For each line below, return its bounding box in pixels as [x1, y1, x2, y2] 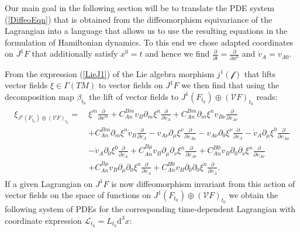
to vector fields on [98, 79, 163, 91]
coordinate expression [5, 214, 82, 226]
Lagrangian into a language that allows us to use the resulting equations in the [5, 25, 288, 37]
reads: [256, 90, 278, 102]
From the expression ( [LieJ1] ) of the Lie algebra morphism [5, 67, 215, 79]
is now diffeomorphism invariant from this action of [111, 177, 295, 189]
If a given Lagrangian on [5, 177, 93, 189]
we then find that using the [181, 79, 280, 91]
